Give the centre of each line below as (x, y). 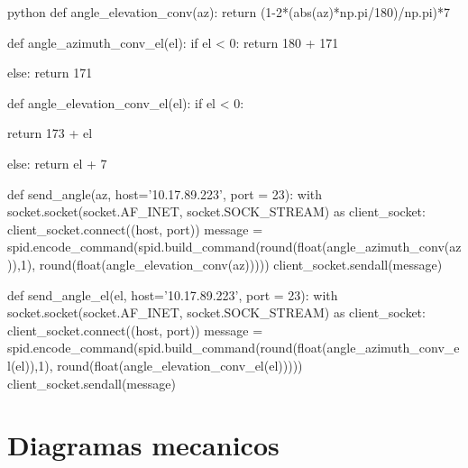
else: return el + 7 (57, 163)
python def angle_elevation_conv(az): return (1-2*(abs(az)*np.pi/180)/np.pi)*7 (229, 12)
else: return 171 (50, 73)
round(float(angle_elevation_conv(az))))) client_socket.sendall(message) (241, 264)
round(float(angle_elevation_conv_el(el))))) (180, 365)
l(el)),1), (30, 365)
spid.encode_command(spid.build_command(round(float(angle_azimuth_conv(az (234, 247)
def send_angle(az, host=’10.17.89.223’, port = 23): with (165, 193)
